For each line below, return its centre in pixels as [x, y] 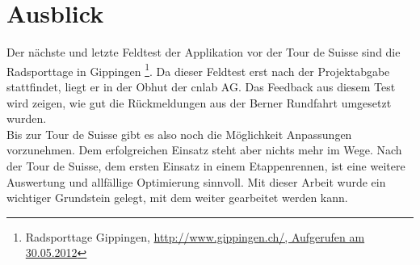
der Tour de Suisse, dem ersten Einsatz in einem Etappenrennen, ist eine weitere [206, 165]
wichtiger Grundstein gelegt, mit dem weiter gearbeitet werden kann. [177, 198]
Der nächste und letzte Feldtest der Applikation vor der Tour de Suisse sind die [204, 52]
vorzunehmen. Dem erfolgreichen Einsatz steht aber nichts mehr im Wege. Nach [204, 150]
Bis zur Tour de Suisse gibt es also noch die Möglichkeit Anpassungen [179, 134]
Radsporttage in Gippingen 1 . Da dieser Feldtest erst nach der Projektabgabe [198, 69]
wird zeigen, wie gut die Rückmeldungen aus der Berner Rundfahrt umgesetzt [199, 102]
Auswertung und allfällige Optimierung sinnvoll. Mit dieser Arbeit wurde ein [196, 181]
